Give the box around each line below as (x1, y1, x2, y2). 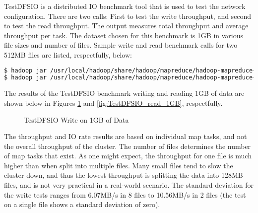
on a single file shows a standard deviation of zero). (4, 199, 160, 210)
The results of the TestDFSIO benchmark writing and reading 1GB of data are (4, 88, 245, 98)
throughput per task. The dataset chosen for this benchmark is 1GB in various (4, 30, 244, 40)
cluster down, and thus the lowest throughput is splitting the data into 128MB (4, 170, 243, 180)
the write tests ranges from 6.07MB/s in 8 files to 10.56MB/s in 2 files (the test (4, 189, 246, 200)
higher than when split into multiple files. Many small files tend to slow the (4, 160, 233, 170)
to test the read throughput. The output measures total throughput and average (4, 20, 249, 31)
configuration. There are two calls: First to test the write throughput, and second (4, 10, 252, 21)
